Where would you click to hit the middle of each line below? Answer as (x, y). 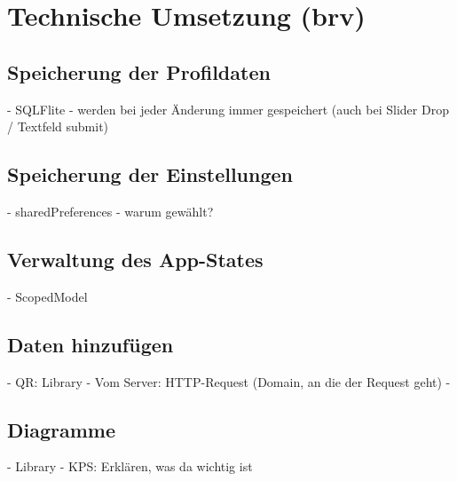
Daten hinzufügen (91, 344)
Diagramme (62, 429)
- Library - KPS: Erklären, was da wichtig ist (130, 466)
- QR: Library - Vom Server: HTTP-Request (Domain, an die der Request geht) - (229, 381)
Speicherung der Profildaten (139, 71)
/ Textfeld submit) (58, 126)
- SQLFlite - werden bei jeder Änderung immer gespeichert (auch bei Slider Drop (228, 109)
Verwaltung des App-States (135, 259)
